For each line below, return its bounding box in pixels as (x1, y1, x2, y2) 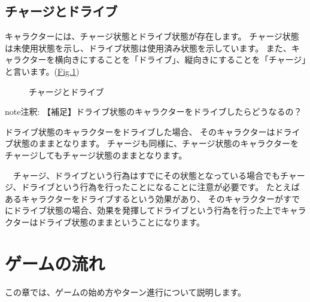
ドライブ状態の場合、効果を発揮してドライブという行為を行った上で (13, 204, 281, 216)
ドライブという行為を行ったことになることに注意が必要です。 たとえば (21, 181, 300, 193)
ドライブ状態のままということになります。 (38, 215, 205, 228)
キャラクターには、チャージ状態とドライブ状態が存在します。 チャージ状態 (5, 30, 299, 42)
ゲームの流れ (5, 251, 105, 275)
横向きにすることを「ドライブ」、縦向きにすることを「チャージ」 (54, 53, 306, 66)
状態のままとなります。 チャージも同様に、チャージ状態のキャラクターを (13, 137, 299, 150)
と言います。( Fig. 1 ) (5, 65, 80, 77)
